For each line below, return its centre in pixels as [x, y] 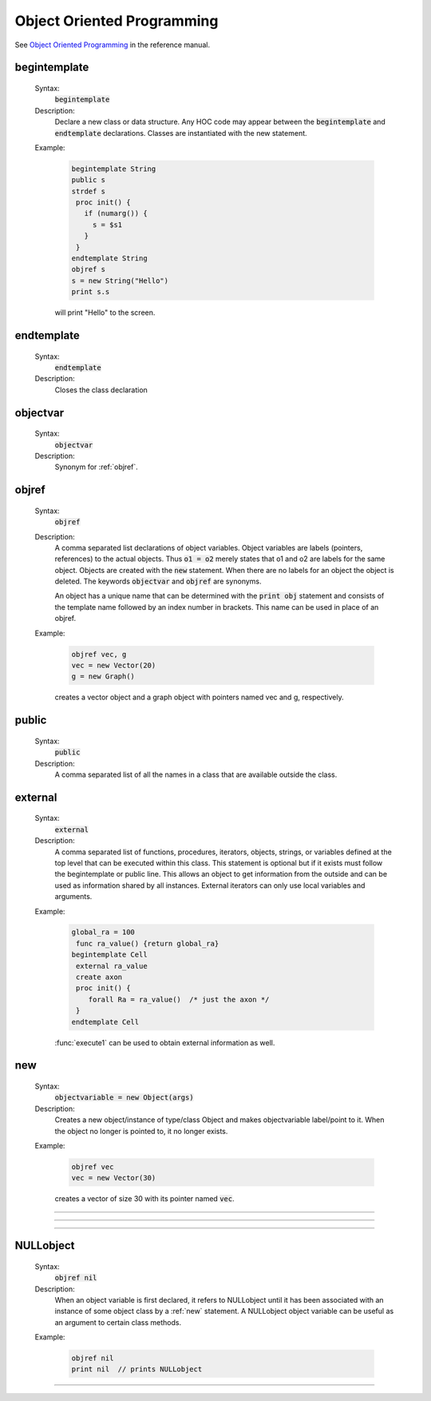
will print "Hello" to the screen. [105, 312]
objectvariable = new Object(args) [125, 1098]
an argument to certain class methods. [118, 1322]
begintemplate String [114, 169]
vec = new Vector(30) [114, 1178]
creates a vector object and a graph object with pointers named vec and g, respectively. [199, 697]
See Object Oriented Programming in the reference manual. [113, 45]
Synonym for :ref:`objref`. [97, 467]
